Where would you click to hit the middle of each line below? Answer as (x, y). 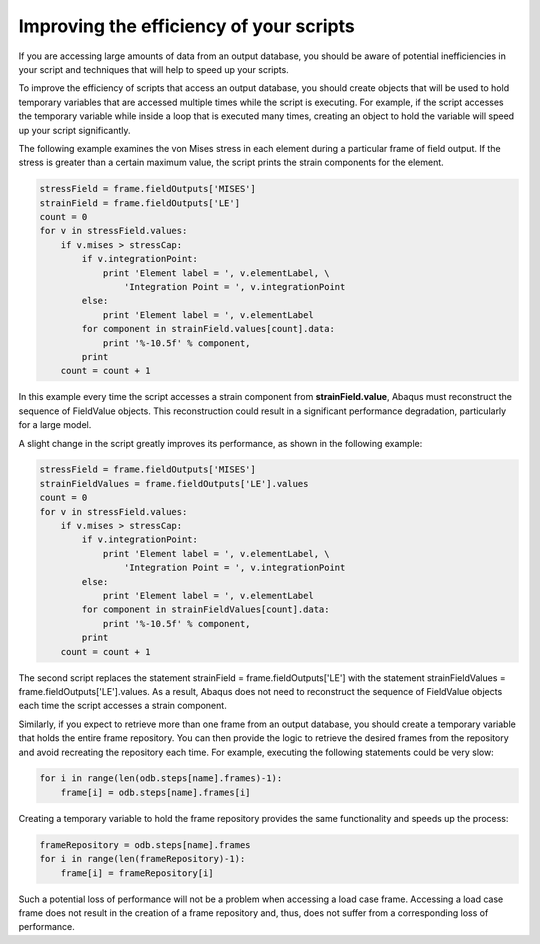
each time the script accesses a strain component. (122, 706)
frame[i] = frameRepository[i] (137, 873)
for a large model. (55, 425)
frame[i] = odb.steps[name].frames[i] (155, 792)
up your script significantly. (74, 130)
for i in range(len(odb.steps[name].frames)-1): (161, 778)
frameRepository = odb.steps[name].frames (145, 844)
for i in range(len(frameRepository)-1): (142, 859)
